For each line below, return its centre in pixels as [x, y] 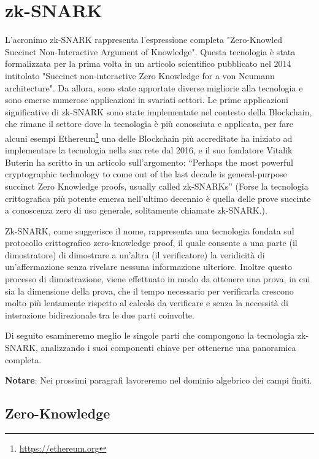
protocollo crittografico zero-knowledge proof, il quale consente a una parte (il [151, 243]
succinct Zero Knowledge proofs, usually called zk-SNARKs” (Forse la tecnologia [157, 186]
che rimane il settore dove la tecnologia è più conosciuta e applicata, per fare [149, 124]
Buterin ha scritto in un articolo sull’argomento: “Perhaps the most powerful [149, 162]
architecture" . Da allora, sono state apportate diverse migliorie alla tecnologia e [154, 87]
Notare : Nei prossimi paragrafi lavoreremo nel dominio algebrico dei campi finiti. [159, 380]
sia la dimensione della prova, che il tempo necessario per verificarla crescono [149, 291]
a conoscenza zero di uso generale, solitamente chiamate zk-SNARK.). [136, 210]
